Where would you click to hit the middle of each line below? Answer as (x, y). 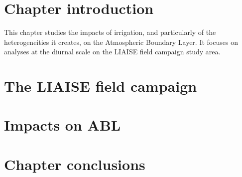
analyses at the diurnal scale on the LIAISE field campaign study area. (112, 52)
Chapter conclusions (75, 164)
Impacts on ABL (62, 125)
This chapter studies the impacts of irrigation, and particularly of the (110, 32)
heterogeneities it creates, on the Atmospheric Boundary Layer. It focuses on (121, 42)
